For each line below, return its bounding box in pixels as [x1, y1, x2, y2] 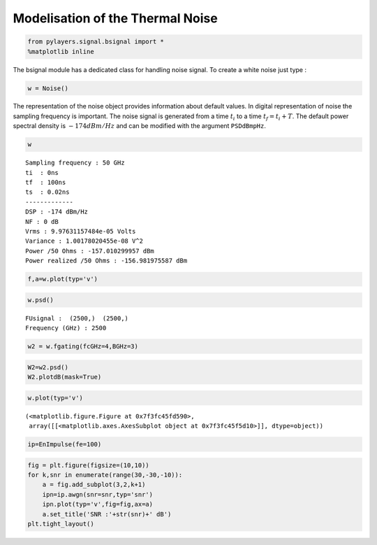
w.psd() [27, 296, 54, 304]
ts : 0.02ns [25, 188, 70, 196]
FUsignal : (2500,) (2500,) [25, 314, 129, 322]
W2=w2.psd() [27, 363, 69, 371]
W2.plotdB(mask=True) [27, 373, 102, 381]
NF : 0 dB [25, 218, 59, 225]
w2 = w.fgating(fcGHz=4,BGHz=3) [27, 343, 139, 351]
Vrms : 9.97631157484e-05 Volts [25, 227, 136, 235]
